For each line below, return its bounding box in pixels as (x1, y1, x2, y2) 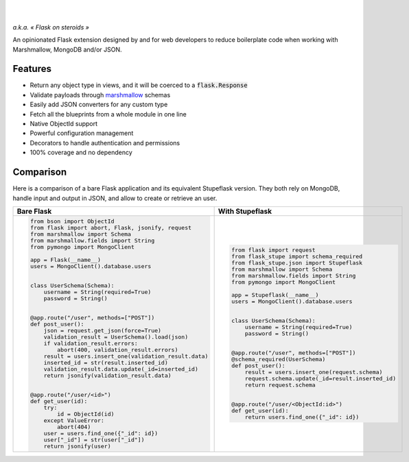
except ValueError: (43, 417, 104, 424)
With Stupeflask (218, 206, 272, 216)
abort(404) (57, 423, 91, 430)
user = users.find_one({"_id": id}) (43, 429, 159, 437)
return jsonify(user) (43, 442, 111, 450)
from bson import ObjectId (30, 217, 115, 225)
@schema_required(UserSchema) (231, 356, 326, 363)
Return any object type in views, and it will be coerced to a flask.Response (30, 81, 248, 89)
